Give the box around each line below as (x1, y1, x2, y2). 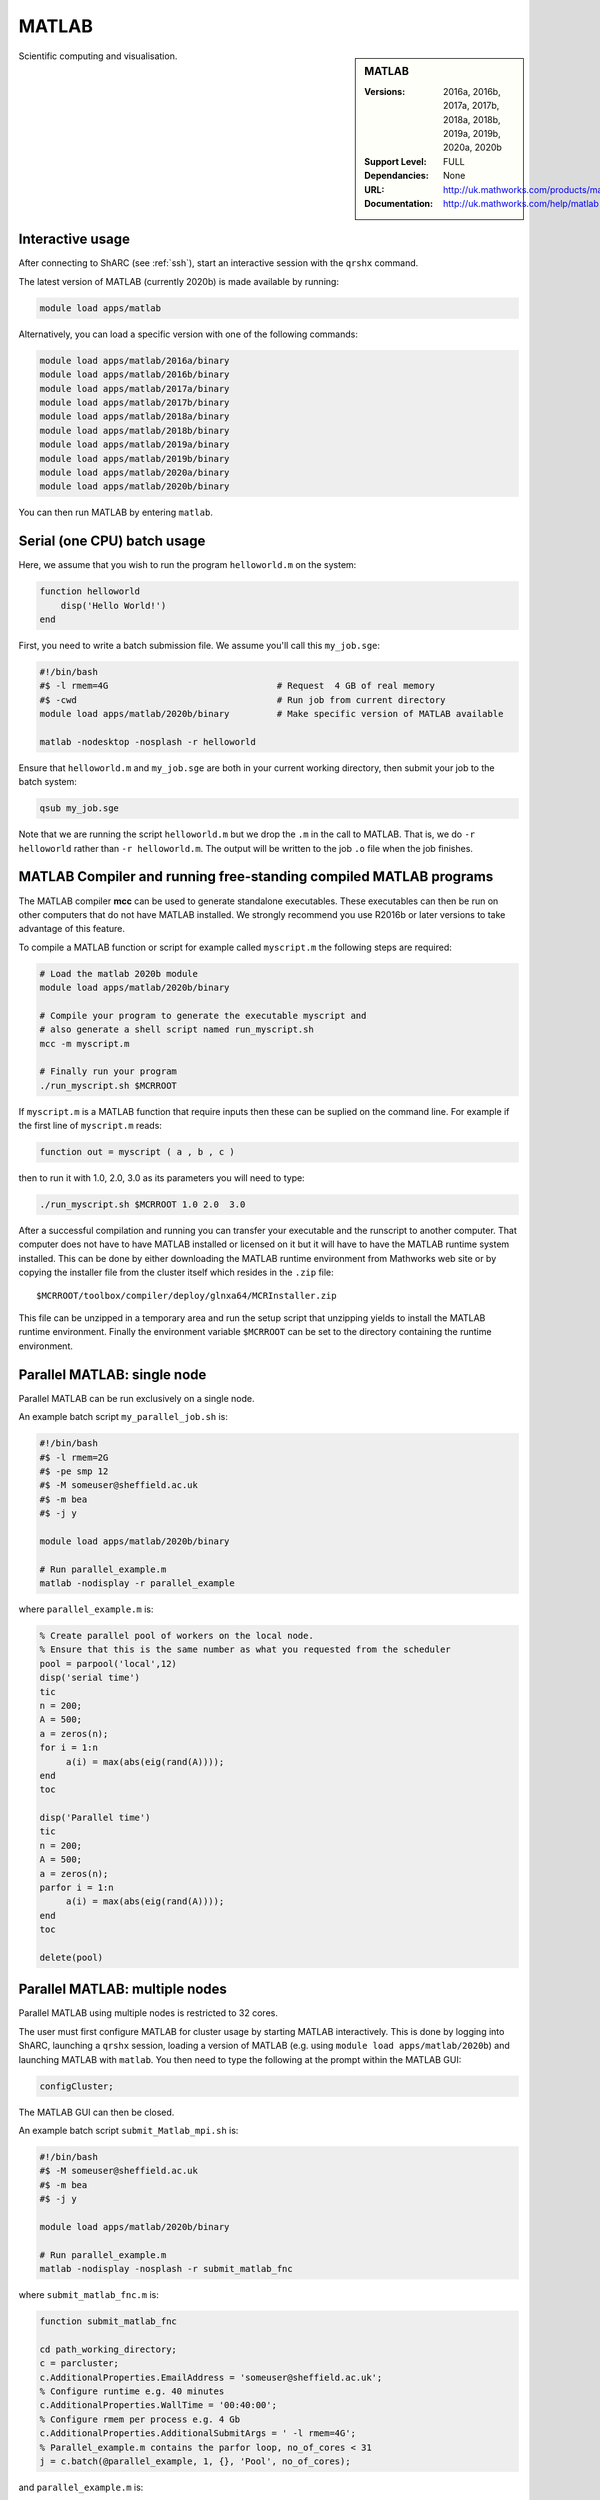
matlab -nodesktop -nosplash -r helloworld (39, 736, 257, 747)
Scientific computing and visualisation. (18, 50, 178, 62)
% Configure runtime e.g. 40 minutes (39, 2386, 225, 2397)
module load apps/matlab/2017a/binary (39, 383, 230, 394)
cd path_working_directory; (39, 2343, 177, 2355)
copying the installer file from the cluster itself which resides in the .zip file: (18, 1266, 334, 1279)
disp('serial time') (39, 1672, 140, 1684)
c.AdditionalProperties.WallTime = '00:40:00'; (39, 2400, 277, 2411)
